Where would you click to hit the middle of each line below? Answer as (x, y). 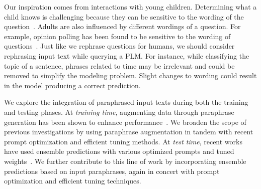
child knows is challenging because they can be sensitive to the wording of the (124, 16)
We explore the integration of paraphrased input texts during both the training (126, 102)
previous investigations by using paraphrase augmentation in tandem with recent (129, 132)
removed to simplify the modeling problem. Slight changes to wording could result (130, 75)
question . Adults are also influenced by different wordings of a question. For (122, 26)
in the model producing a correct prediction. (72, 85)
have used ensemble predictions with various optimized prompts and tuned (119, 151)
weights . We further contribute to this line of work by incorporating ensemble (125, 161)
